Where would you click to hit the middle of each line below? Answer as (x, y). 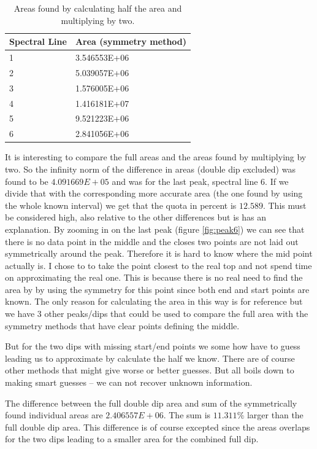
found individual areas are (54, 415)
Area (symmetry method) (131, 41)
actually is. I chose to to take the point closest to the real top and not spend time (158, 265)
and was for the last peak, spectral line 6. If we (200, 181)
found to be (27, 181)
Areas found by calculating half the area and (98, 8)
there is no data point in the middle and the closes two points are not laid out (152, 241)
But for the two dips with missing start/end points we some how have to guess (153, 346)
